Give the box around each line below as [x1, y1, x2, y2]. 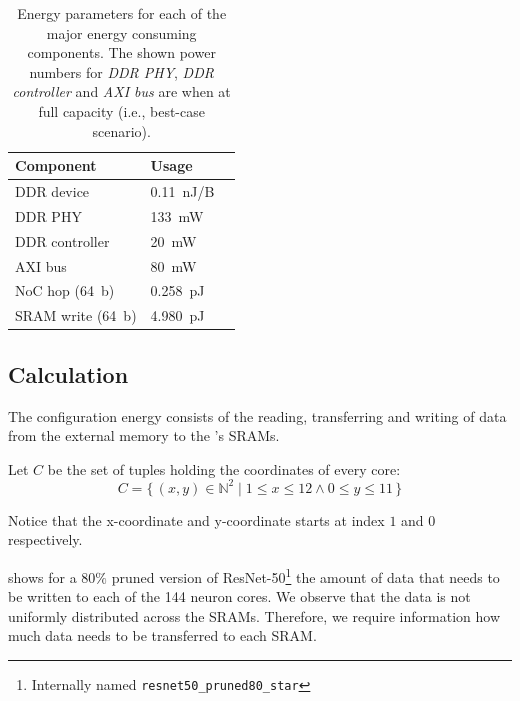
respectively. [8, 529, 83, 550]
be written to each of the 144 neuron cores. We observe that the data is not [8, 586, 471, 607]
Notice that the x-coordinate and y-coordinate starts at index [8, 509, 385, 530]
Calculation [8, 358, 129, 389]
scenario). [92, 120, 151, 141]
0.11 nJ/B [150, 181, 215, 201]
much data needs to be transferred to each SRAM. [8, 625, 317, 646]
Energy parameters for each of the [17, 3, 227, 23]
